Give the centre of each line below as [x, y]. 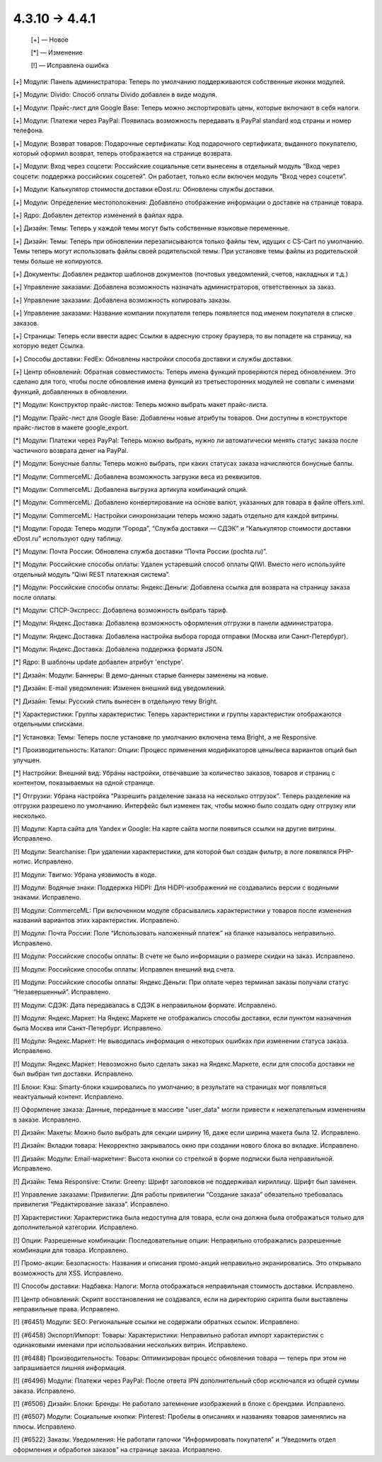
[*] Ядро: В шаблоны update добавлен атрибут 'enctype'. [98, 662]
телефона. [28, 130]
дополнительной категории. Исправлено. [76, 1227]
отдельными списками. [48, 724]
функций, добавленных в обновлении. [71, 391]
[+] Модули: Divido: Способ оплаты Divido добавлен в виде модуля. [115, 95]
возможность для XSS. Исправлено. [68, 1273]
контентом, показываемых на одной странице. [84, 783]
